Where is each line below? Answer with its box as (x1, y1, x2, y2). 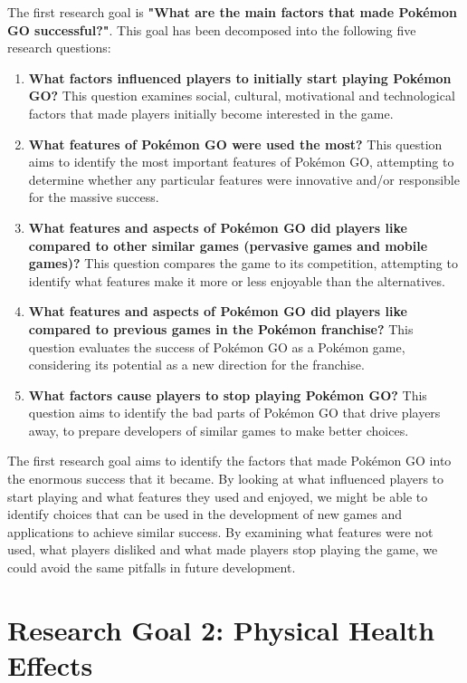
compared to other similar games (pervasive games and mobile (28, 236, 428, 255)
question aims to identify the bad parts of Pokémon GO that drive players (28, 403, 441, 422)
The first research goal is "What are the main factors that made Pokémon (7, 3, 457, 21)
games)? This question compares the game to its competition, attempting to (28, 254, 458, 273)
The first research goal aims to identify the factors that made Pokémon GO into (7, 451, 452, 470)
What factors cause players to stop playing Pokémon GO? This (28, 385, 427, 404)
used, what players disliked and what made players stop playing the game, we (7, 540, 438, 559)
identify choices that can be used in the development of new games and (7, 505, 403, 524)
